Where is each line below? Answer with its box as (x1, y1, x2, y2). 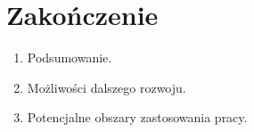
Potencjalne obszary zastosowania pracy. (27, 108, 248, 127)
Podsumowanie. (27, 48, 112, 67)
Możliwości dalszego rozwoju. (27, 78, 186, 96)
